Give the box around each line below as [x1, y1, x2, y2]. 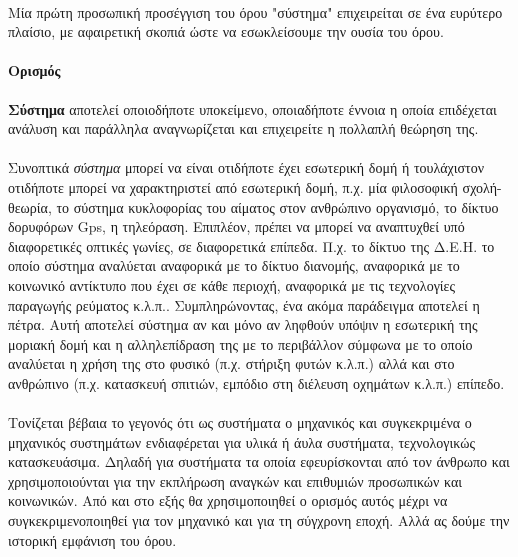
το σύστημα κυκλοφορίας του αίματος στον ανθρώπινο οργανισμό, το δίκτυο [56, 196, 499, 217]
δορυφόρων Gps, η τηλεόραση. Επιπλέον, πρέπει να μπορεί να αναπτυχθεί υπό [8, 216, 465, 237]
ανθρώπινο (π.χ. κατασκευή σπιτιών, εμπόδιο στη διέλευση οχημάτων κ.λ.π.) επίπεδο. [8, 372, 505, 393]
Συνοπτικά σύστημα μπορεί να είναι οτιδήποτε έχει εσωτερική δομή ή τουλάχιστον [8, 157, 485, 178]
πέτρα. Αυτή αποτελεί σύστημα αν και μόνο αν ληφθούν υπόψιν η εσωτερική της [8, 314, 478, 335]
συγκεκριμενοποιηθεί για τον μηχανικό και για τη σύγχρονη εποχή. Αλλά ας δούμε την [8, 510, 510, 531]
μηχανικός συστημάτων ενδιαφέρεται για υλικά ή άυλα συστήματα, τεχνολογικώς [8, 431, 475, 452]
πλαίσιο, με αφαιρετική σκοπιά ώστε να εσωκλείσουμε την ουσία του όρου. [8, 21, 444, 42]
